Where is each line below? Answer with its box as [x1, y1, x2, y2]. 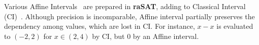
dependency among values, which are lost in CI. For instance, [4, 21, 195, 31]
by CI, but [92, 30, 125, 41]
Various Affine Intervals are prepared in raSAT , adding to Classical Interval [4, 1, 246, 11]
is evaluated [216, 21, 253, 31]
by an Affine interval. [133, 30, 199, 41]
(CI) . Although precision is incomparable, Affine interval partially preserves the [4, 11, 255, 21]
